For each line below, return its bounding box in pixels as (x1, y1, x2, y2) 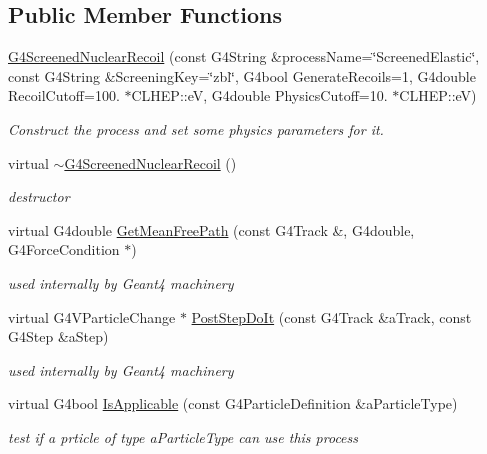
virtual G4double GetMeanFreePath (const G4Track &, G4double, (8, 219, 415, 240)
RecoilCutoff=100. (8, 85, 120, 106)
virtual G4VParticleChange (8, 306, 176, 327)
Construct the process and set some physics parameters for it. (8, 118, 384, 139)
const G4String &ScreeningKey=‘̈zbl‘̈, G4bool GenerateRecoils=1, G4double (8, 65, 476, 86)
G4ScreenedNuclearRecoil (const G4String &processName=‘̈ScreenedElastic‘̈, (8, 46, 480, 67)
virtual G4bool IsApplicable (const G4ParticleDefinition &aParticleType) (8, 393, 458, 414)
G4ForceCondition (8, 239, 120, 260)
